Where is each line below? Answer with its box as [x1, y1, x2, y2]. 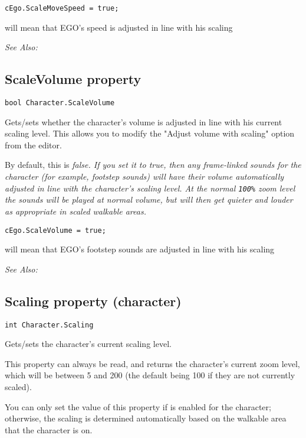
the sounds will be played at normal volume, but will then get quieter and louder [5, 193, 293, 206]
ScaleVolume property [5, 70, 142, 88]
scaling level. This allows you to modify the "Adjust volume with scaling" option [5, 127, 295, 139]
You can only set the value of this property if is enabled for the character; [5, 400, 271, 413]
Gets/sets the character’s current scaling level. [5, 338, 172, 350]
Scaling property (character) [5, 291, 182, 310]
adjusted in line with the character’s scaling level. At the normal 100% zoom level [5, 181, 295, 194]
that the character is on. [5, 423, 93, 436]
